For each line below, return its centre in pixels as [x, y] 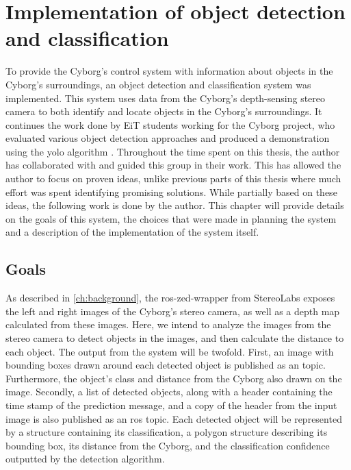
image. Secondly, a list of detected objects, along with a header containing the [169, 392]
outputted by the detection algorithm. [85, 459]
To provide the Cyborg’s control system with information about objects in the [169, 71]
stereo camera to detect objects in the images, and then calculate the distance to [175, 338]
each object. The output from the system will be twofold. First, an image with [170, 351]
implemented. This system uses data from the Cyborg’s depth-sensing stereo [166, 98]
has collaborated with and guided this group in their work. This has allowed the [173, 165]
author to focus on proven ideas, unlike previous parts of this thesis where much [173, 178]
